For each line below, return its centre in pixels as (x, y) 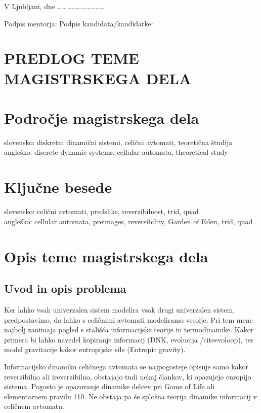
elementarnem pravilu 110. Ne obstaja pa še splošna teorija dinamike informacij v (130, 396)
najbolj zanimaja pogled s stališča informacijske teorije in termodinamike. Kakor (129, 330)
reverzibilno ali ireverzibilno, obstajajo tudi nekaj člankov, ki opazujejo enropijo (128, 376)
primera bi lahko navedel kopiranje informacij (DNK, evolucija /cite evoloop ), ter (129, 339)
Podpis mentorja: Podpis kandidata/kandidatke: (79, 23)
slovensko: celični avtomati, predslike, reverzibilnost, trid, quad (101, 211)
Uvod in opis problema (65, 288)
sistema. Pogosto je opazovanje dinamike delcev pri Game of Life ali (110, 386)
